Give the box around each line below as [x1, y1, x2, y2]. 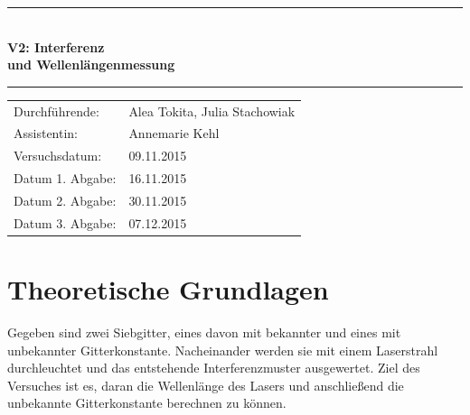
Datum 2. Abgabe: [14, 190, 117, 209]
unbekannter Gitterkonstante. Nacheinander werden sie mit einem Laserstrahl [7, 340, 438, 359]
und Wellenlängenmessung [7, 55, 175, 74]
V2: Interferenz [7, 37, 105, 56]
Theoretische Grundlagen [7, 271, 329, 308]
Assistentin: [14, 124, 79, 143]
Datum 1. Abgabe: [14, 169, 117, 188]
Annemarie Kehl [128, 124, 220, 143]
